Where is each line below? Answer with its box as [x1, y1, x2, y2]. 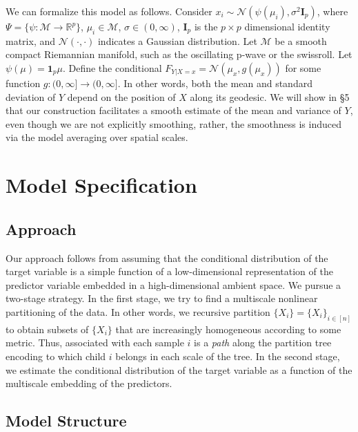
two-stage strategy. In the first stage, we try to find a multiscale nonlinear [6, 291, 318, 306]
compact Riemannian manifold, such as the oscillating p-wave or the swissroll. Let [6, 47, 352, 62]
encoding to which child [6, 348, 106, 363]
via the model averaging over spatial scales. [6, 130, 188, 144]
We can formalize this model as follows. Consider [6, 4, 212, 18]
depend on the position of [67, 89, 176, 104]
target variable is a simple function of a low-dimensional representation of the [6, 264, 333, 279]
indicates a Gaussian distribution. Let [97, 33, 257, 48]
